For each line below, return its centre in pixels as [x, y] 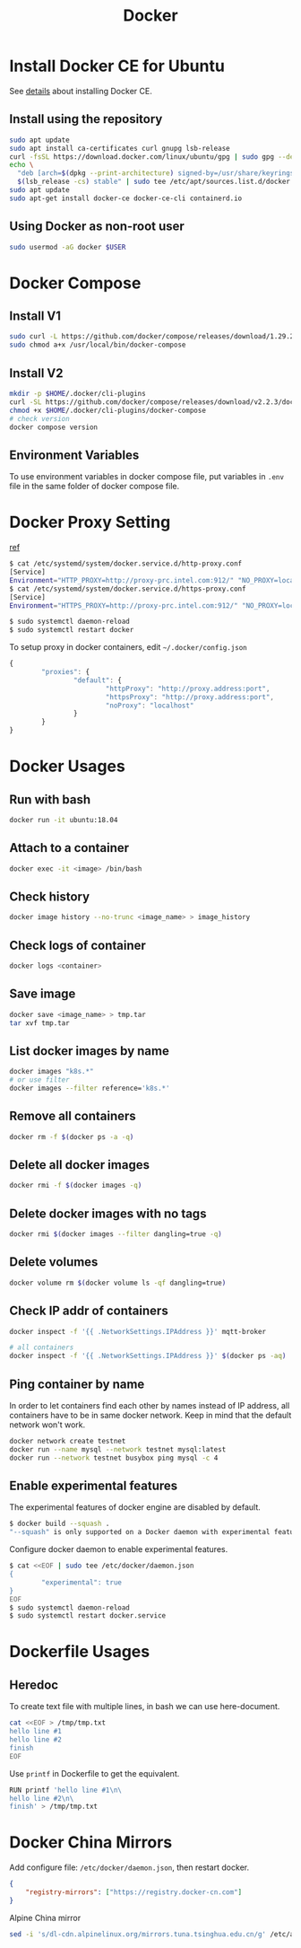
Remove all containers [73, 1116]
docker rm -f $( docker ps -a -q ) [72, 1136]
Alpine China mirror [45, 1917]
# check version [39, 418]
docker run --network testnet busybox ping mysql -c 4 [114, 1458]
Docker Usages [67, 766]
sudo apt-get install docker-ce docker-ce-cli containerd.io [126, 198]
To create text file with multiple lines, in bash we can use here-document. [145, 1707]
